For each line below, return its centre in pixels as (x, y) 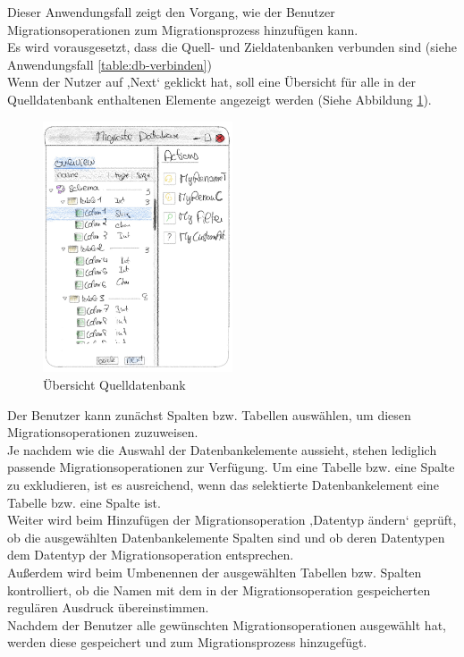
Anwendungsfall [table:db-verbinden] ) (110, 64)
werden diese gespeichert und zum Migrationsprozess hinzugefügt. (187, 642)
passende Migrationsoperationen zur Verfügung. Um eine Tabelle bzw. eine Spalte (231, 467)
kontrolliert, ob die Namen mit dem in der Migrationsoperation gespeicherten (219, 590)
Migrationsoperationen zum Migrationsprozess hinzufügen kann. (183, 29)
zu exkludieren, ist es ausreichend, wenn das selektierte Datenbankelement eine (223, 484)
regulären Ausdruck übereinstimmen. (108, 607)
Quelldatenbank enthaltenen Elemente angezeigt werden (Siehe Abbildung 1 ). (219, 99)
